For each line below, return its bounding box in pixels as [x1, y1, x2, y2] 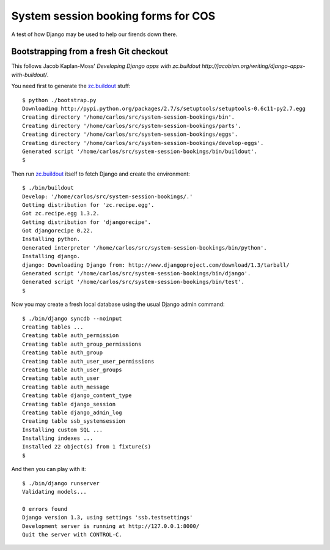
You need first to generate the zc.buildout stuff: [11, 83, 131, 90]
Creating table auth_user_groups [22, 366, 122, 373]
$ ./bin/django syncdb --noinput [22, 315, 122, 322]
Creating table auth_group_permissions [22, 340, 142, 347]
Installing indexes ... [22, 435, 94, 442]
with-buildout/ [11, 71, 47, 78]
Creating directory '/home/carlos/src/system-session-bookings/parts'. [22, 122, 241, 129]
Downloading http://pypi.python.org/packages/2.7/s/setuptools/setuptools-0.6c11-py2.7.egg [22, 105, 306, 113]
